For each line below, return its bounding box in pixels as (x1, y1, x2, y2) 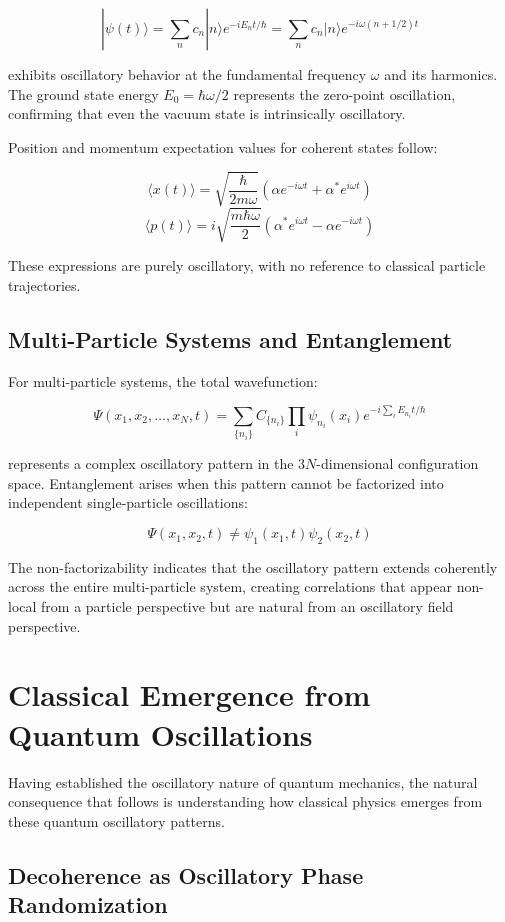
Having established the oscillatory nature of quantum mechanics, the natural (8, 771, 478, 792)
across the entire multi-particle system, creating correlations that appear (8, 576, 452, 597)
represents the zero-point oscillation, (233, 83, 456, 104)
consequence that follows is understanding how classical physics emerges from (8, 791, 483, 812)
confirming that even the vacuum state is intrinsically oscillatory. (8, 103, 406, 124)
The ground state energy (8, 83, 159, 104)
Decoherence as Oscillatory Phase (8, 859, 364, 890)
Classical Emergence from (8, 674, 371, 715)
